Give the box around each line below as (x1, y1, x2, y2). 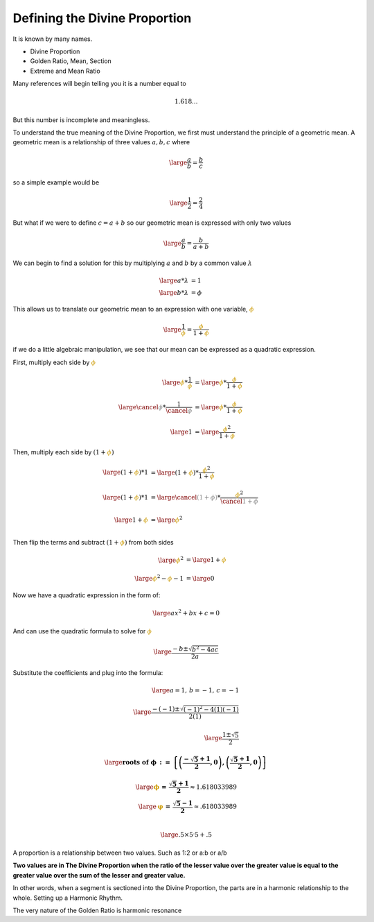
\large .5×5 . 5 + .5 (160, 830, 213, 839)
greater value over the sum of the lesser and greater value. (12, 871, 186, 879)
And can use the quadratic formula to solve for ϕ (12, 627, 152, 635)
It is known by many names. (12, 35, 93, 43)
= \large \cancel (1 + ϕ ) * (150, 493, 221, 502)
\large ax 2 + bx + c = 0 (152, 608, 220, 617)
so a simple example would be (12, 178, 100, 187)
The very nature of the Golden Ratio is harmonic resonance (12, 906, 182, 915)
